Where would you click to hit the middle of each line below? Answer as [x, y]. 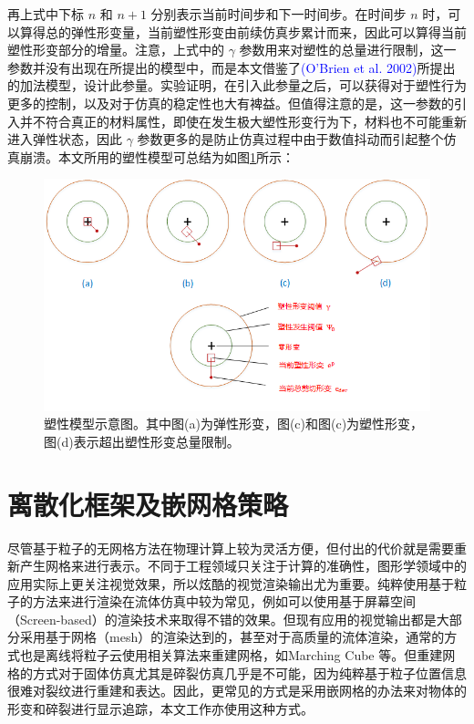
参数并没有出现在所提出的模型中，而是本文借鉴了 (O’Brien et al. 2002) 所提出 [232, 67]
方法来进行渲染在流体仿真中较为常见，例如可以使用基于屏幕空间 [224, 601]
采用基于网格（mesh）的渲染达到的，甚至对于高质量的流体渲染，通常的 [232, 637]
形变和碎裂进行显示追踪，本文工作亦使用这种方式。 [160, 708]
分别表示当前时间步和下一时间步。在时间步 [278, 14]
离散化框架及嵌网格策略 [148, 504]
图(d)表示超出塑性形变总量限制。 [142, 441]
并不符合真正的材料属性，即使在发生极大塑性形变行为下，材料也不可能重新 [243, 121]
